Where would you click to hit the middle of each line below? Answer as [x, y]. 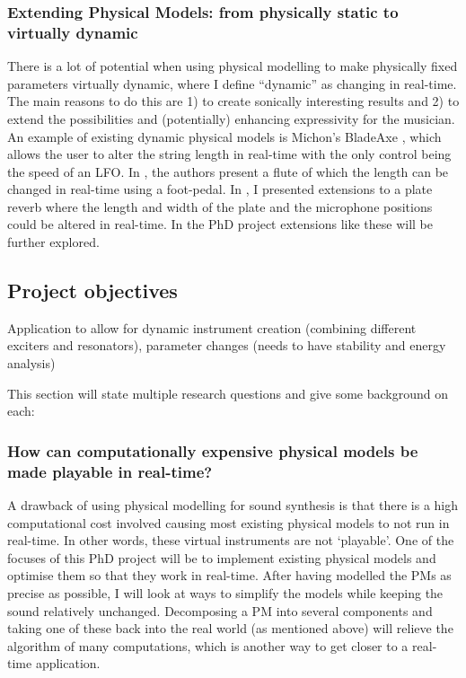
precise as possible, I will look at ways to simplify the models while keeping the [225, 592]
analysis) [31, 363]
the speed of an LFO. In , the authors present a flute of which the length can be [228, 171]
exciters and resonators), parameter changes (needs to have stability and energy [227, 345]
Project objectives [92, 291]
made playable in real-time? [110, 471]
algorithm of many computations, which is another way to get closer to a [208, 645]
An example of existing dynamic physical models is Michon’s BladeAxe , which [224, 136]
